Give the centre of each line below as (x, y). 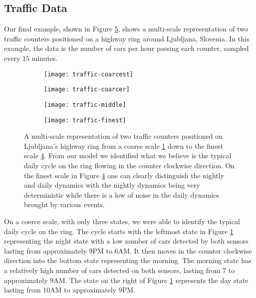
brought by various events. (64, 204)
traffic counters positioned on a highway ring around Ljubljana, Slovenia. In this (127, 38)
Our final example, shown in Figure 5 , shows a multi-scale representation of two (126, 29)
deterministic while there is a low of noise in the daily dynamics (122, 194)
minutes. (45, 58)
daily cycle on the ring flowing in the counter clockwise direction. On (129, 165)
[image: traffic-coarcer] (87, 90)
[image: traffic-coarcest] (89, 74)
